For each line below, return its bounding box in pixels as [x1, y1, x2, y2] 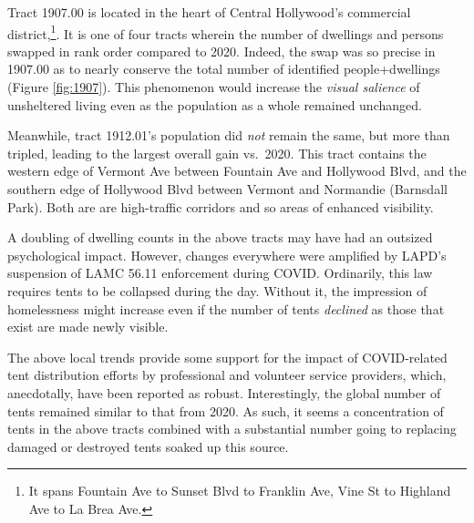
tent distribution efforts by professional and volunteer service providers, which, [7, 365, 447, 385]
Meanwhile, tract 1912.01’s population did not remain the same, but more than [7, 126, 450, 145]
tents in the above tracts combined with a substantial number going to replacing [7, 419, 457, 438]
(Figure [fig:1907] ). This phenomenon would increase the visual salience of [7, 77, 420, 97]
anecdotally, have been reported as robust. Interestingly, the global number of [7, 383, 441, 402]
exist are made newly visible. [7, 317, 169, 336]
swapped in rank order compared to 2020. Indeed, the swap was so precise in [7, 41, 436, 60]
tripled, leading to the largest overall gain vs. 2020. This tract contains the [7, 143, 427, 162]
